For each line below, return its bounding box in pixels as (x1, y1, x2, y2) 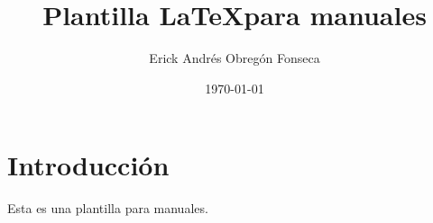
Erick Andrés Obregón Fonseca (149, 49, 320, 67)
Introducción (7, 147, 170, 183)
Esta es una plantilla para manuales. (7, 199, 208, 218)
